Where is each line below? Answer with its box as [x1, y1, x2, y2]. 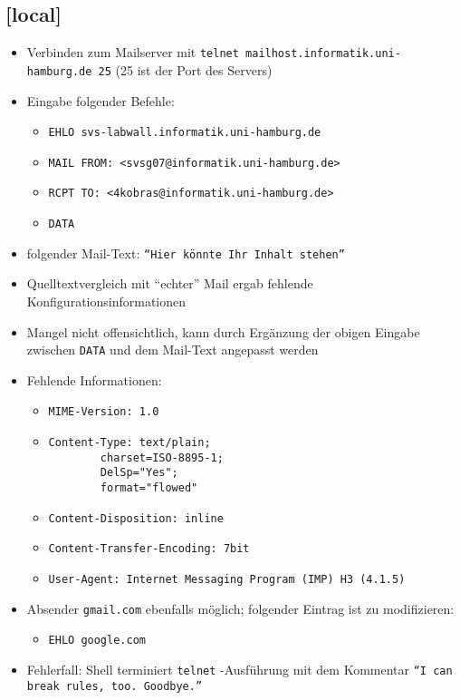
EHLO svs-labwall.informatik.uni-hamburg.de [48, 126, 321, 140]
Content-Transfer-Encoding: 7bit [48, 542, 250, 556]
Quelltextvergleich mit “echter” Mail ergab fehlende [26, 274, 313, 293]
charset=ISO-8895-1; [100, 451, 224, 464]
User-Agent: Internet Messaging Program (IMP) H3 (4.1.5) [48, 573, 406, 587]
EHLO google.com [48, 634, 146, 647]
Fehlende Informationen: [26, 370, 162, 389]
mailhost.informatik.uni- [245, 47, 401, 61]
